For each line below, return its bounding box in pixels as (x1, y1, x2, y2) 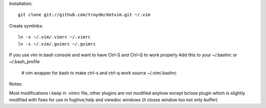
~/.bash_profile (9, 59, 40, 65)
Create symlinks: (9, 22, 43, 29)
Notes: (9, 81, 23, 87)
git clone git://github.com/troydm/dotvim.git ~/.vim (18, 12, 150, 18)
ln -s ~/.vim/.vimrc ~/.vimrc (18, 34, 91, 40)
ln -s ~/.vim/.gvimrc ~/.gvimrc (18, 41, 96, 46)
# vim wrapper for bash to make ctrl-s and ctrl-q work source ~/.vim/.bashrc (21, 70, 177, 76)
